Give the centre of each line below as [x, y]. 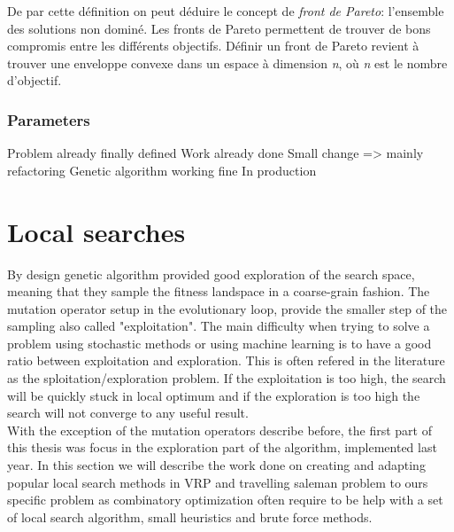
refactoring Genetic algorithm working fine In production [162, 170]
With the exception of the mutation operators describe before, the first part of [219, 430]
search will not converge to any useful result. [128, 413]
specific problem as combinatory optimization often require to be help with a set [225, 500]
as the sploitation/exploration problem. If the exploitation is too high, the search [227, 378]
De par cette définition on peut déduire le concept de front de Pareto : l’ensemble [226, 11]
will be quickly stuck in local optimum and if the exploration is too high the [214, 395]
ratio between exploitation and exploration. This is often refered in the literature [226, 360]
